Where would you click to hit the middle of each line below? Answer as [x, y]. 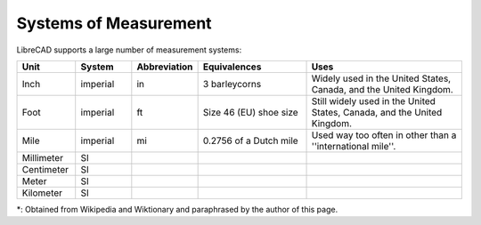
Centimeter [45, 169]
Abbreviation [165, 67]
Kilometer [42, 193]
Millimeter [43, 157]
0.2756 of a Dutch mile [250, 141]
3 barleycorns [232, 84]
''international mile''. [354, 146]
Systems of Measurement [114, 23]
